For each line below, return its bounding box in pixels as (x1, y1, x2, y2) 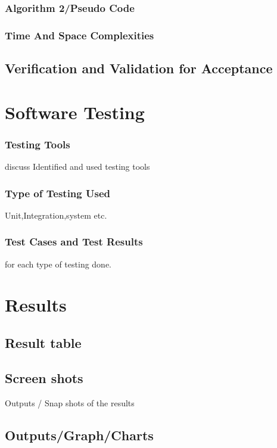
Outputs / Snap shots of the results (5, 396, 135, 409)
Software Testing (5, 99, 145, 124)
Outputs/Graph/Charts (5, 425, 154, 444)
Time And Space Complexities (5, 27, 154, 42)
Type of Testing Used (5, 185, 110, 200)
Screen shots (5, 368, 83, 387)
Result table (5, 334, 82, 352)
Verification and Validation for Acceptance (5, 59, 273, 77)
